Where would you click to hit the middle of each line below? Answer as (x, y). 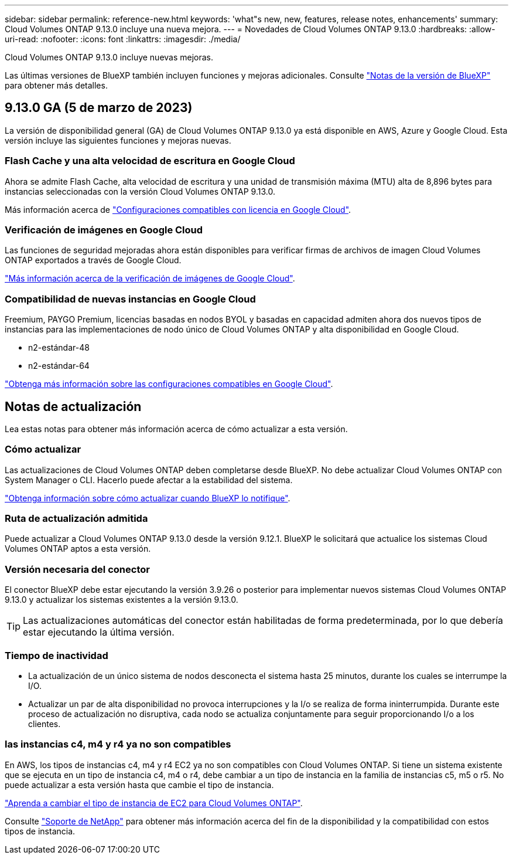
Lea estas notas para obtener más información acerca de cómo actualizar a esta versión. (176, 429)
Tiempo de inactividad (57, 655)
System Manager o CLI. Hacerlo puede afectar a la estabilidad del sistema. (149, 480)
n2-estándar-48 (59, 348)
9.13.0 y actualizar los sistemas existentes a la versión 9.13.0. (122, 600)
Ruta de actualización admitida (76, 519)
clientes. (45, 724)
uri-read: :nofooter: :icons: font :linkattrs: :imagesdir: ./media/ (123, 39)
